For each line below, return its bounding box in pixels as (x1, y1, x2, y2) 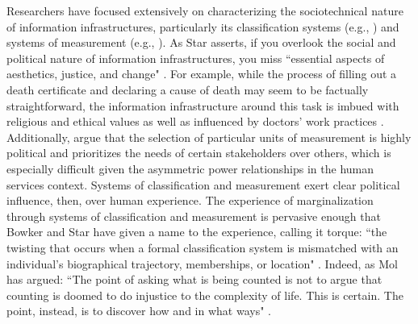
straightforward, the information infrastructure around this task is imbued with (6, 97, 399, 114)
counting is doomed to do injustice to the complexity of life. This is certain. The (6, 286, 403, 303)
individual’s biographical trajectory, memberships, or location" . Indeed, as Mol (6, 255, 398, 272)
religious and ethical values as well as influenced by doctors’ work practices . (6, 113, 384, 130)
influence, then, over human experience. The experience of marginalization (6, 192, 374, 209)
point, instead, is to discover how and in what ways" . (6, 302, 271, 319)
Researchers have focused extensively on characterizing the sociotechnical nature (6, 2, 403, 19)
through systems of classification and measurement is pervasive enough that (6, 207, 381, 224)
